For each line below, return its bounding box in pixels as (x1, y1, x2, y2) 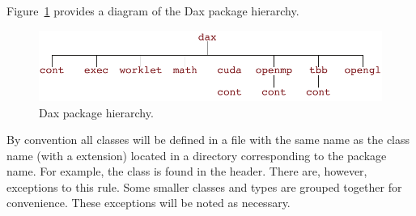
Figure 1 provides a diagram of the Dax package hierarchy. (6, 2, 299, 19)
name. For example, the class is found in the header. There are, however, (6, 163, 367, 180)
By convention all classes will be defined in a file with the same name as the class (6, 131, 410, 148)
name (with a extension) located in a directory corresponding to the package (6, 146, 387, 163)
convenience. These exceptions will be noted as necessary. (6, 194, 291, 211)
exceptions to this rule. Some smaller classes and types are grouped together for (6, 178, 402, 195)
